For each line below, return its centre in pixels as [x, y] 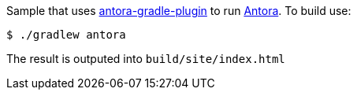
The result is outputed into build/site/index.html [146, 59]
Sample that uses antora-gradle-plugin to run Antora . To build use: [179, 11]
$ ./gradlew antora [66, 35]
